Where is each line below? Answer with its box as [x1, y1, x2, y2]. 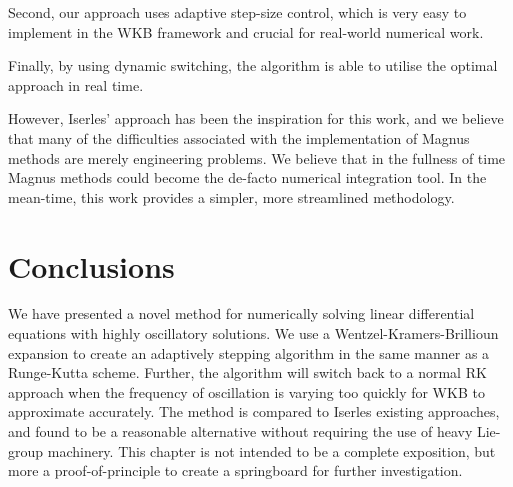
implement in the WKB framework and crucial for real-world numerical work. [8, 21, 484, 42]
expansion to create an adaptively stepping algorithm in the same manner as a [8, 342, 490, 363]
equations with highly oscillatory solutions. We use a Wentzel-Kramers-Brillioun [8, 323, 499, 344]
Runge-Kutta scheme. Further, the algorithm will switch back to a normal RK [8, 362, 487, 383]
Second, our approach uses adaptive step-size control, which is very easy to [8, 2, 467, 22]
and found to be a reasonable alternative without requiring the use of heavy [8, 421, 473, 442]
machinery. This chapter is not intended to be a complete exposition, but [47, 440, 496, 461]
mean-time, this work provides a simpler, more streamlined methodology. [8, 186, 455, 207]
